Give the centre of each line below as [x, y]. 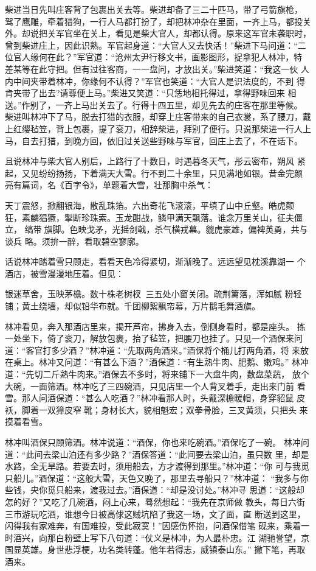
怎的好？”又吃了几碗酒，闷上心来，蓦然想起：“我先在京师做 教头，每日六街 [155, 501]
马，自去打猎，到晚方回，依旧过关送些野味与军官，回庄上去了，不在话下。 [154, 140]
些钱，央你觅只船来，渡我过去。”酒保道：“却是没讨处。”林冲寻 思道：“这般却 [155, 490]
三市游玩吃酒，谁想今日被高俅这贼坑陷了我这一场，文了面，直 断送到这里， [155, 513]
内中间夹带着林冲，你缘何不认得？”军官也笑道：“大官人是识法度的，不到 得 [155, 81]
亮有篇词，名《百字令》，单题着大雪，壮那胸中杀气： [109, 185]
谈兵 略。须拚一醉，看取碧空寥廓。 [74, 241]
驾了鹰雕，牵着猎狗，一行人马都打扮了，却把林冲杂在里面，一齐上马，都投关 [158, 21]
